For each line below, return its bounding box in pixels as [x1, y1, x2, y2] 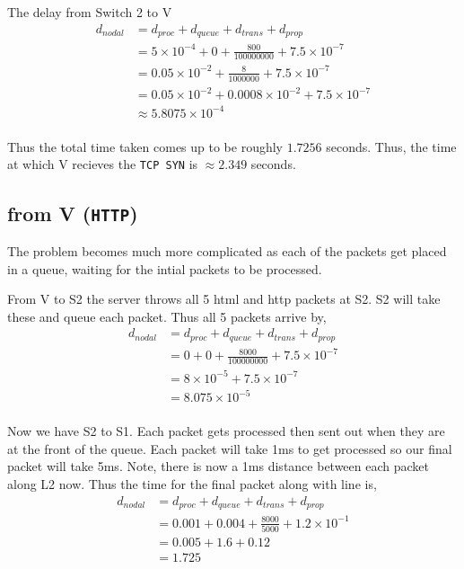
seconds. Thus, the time [326, 137, 457, 156]
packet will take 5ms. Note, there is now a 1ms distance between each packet [7, 457, 430, 476]
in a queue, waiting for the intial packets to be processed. [7, 259, 322, 278]
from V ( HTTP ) [7, 199, 138, 227]
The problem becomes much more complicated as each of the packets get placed [7, 241, 447, 260]
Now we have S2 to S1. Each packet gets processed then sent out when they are [7, 422, 445, 440]
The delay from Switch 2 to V [7, 3, 172, 21]
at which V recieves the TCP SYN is [7, 155, 198, 173]
